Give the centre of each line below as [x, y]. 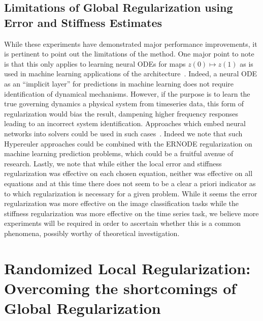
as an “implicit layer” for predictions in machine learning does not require [119, 83]
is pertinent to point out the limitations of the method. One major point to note [129, 54]
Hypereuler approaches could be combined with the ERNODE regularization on [128, 143]
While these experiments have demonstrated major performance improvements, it [131, 43]
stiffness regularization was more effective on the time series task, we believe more [131, 213]
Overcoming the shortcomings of [120, 288]
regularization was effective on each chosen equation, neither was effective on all [128, 173]
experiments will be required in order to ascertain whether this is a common [123, 223]
